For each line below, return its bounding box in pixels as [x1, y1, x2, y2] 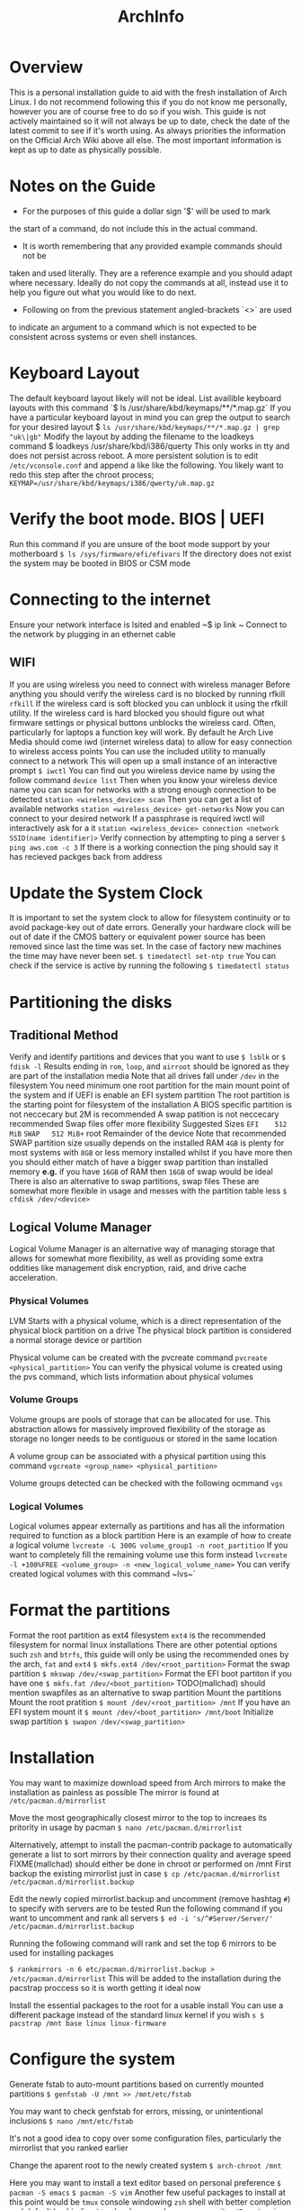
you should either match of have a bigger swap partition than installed [9, 1156, 269, 1168]
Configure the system [9, 2049, 175, 2069]
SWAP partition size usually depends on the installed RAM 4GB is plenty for [9, 1137, 285, 1148]
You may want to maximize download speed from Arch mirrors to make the [9, 1777, 286, 1788]
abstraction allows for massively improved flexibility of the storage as [9, 1423, 266, 1434]
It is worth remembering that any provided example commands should [22, 241, 283, 251]
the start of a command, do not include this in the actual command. [9, 223, 258, 233]
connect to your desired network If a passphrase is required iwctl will [9, 813, 265, 824]
